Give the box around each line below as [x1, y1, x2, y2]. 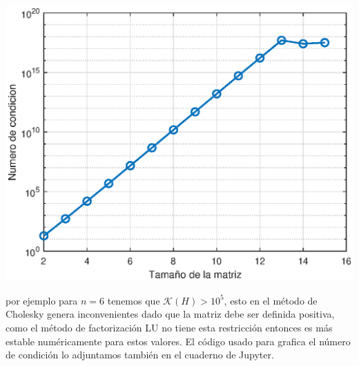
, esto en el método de [224, 293, 318, 307]
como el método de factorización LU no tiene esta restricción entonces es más [6, 320, 333, 334]
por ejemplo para [6, 293, 78, 307]
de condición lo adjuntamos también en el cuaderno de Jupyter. [6, 347, 274, 362]
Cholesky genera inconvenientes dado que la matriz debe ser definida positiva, [6, 307, 335, 321]
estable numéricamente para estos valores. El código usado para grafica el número [6, 334, 351, 348]
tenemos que [107, 293, 160, 307]
